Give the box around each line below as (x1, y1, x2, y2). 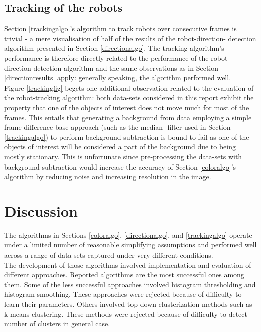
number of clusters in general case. (4, 318, 110, 329)
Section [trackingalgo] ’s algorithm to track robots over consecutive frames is (4, 23, 237, 34)
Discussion (4, 200, 78, 221)
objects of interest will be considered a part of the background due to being (4, 141, 236, 152)
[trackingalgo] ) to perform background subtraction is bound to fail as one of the (4, 131, 249, 142)
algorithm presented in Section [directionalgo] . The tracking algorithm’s (4, 43, 224, 53)
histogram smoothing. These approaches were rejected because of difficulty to (4, 289, 242, 299)
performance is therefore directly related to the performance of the (4, 52, 209, 63)
